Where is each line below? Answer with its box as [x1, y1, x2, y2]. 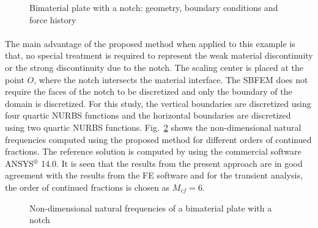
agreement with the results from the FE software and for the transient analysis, [5, 169, 303, 182]
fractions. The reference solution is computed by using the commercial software [5, 145, 301, 158]
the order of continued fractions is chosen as [5, 180, 170, 193]
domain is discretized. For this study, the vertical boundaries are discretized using [5, 97, 311, 109]
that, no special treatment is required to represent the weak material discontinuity [5, 49, 313, 62]
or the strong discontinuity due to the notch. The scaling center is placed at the [5, 61, 304, 73]
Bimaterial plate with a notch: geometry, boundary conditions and [29, 1, 278, 13]
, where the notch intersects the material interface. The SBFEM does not [34, 73, 308, 86]
